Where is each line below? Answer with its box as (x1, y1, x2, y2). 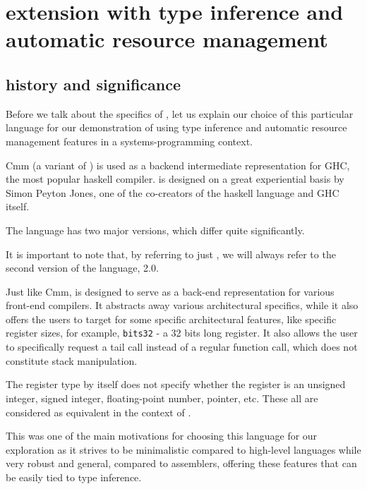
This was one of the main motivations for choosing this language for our (6, 428, 318, 443)
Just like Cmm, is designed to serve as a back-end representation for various (6, 284, 335, 298)
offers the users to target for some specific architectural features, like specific (6, 311, 337, 326)
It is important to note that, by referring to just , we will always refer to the (6, 246, 336, 261)
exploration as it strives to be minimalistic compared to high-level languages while (6, 442, 361, 457)
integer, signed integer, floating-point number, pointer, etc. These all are (6, 390, 318, 405)
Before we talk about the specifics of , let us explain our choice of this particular (6, 106, 354, 121)
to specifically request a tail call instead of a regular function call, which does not (6, 339, 358, 354)
